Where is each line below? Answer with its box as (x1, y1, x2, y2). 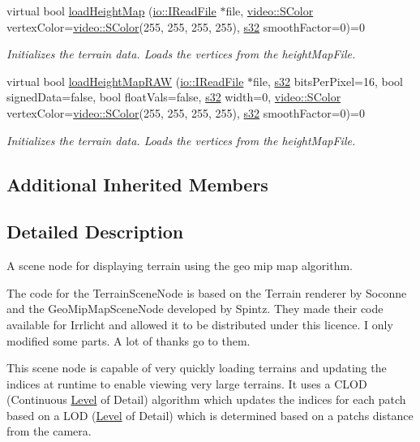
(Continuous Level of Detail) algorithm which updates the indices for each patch (6, 391, 406, 408)
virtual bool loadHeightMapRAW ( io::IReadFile (6, 72, 244, 89)
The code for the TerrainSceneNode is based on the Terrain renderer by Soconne (6, 284, 407, 301)
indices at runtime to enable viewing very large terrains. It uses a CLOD (6, 375, 367, 392)
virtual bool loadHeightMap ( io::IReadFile (6, 2, 216, 19)
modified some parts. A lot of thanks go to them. (6, 332, 251, 349)
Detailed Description (6, 219, 184, 244)
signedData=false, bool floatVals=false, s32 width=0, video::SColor (6, 88, 341, 105)
